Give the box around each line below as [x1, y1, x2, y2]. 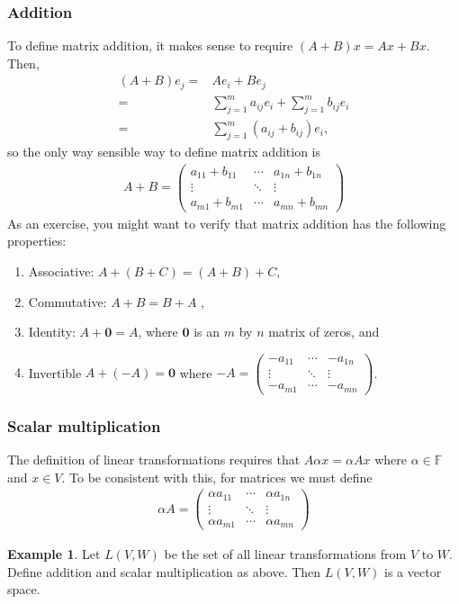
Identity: [28, 322, 76, 341]
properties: [7, 231, 67, 250]
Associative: [28, 261, 94, 280]
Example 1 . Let [7, 545, 101, 563]
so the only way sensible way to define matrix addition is [7, 142, 320, 161]
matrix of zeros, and [268, 322, 380, 341]
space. [7, 580, 40, 599]
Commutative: [28, 292, 107, 311]
